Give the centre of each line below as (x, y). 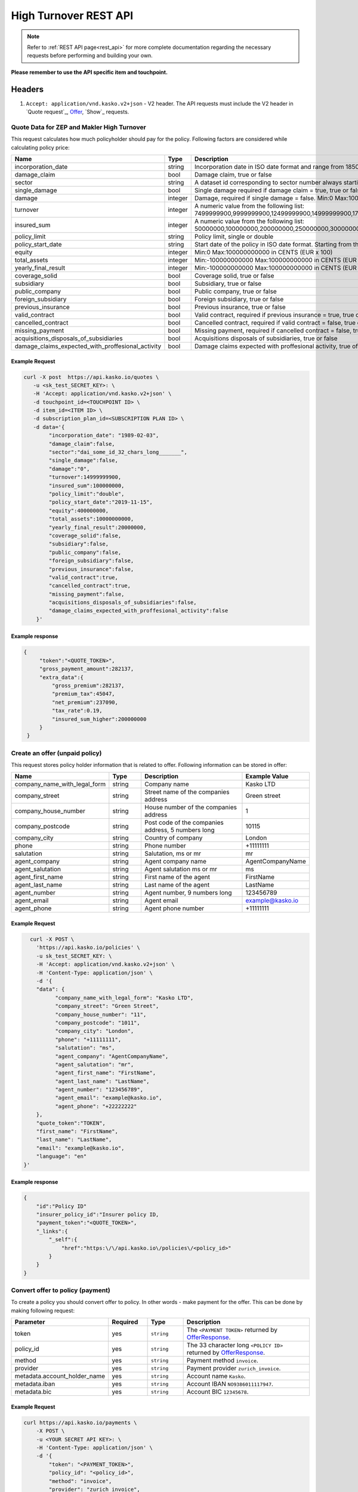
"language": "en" (61, 1157)
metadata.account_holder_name (60, 1376)
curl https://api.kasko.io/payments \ (80, 1422)
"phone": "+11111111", (88, 1039)
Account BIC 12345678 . (217, 1392)
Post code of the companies (184, 822)
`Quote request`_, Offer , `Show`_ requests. (78, 112)
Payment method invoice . (223, 1361)
